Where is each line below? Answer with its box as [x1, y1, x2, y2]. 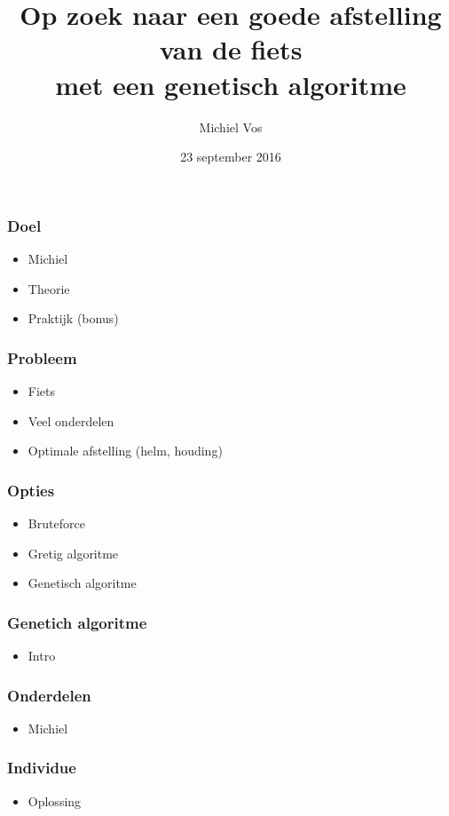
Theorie [28, 279, 70, 297]
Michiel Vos [199, 117, 263, 136]
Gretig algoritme [28, 543, 119, 562]
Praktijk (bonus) [28, 309, 119, 328]
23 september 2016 [180, 147, 281, 166]
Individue [7, 757, 76, 779]
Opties [7, 479, 55, 501]
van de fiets [159, 31, 303, 67]
